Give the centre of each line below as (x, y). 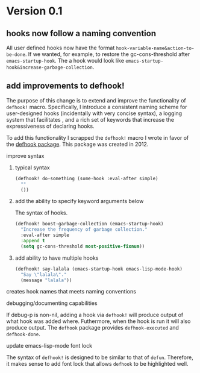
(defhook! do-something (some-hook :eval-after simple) (86, 178)
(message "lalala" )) (46, 280)
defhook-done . (23, 334)
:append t (33, 241)
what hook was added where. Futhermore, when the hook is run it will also (98, 321)
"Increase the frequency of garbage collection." (84, 230)
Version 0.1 (34, 11)
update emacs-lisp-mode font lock (49, 346)
